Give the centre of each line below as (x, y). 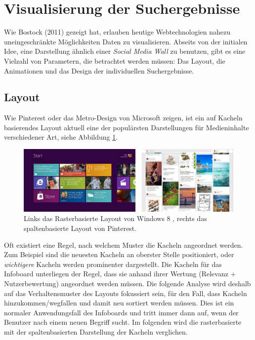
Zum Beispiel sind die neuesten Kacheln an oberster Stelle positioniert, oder (119, 254)
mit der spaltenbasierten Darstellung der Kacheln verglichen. (96, 331)
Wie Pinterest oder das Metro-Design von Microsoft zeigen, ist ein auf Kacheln (123, 118)
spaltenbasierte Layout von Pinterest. (80, 228)
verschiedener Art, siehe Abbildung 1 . (61, 137)
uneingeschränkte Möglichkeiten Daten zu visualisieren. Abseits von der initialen (126, 41)
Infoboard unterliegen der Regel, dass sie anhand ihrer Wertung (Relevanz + (120, 274)
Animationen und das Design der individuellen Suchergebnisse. (99, 70)
